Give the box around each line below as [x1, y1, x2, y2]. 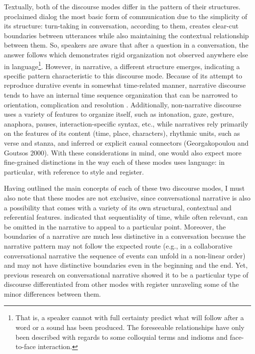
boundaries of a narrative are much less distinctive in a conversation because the [4, 231, 246, 241]
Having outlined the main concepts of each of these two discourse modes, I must [4, 183, 245, 193]
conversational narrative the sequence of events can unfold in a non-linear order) [4, 250, 246, 260]
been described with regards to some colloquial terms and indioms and [15, 331, 228, 342]
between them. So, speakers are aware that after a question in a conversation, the [4, 40, 249, 50]
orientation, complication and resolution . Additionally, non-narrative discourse [4, 99, 241, 109]
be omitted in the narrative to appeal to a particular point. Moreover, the [4, 221, 226, 231]
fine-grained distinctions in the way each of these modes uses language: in [4, 157, 225, 167]
